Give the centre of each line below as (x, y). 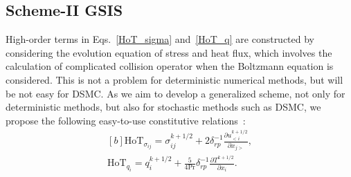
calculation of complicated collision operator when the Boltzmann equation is (170, 66)
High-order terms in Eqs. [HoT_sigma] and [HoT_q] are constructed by (160, 39)
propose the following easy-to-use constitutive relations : (126, 120)
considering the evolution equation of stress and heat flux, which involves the (169, 52)
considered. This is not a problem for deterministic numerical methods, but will (174, 79)
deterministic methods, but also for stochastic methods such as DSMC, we (163, 107)
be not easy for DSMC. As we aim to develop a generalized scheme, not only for (175, 93)
